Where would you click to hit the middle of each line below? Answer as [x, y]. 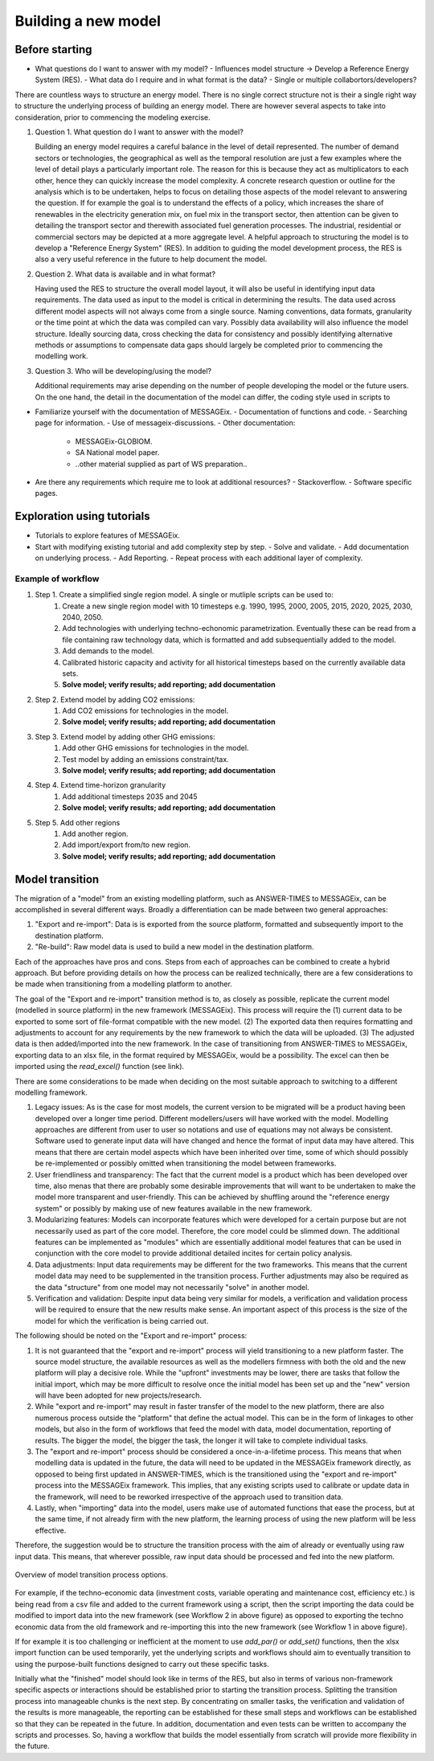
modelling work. [61, 356]
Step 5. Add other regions [78, 822]
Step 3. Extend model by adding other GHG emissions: [125, 736]
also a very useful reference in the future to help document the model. [151, 259]
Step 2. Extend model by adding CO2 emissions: [115, 699]
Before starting [53, 49]
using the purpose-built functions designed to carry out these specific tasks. [142, 1664]
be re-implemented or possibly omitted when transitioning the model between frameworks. [186, 1163]
